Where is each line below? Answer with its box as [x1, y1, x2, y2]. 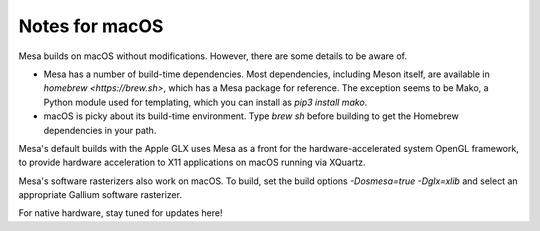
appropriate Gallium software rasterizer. [18, 189, 182, 201]
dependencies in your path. [43, 124, 157, 136]
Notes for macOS [18, 15, 164, 37]
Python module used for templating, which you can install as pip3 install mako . [43, 96, 368, 108]
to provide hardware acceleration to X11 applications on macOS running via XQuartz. [18, 156, 366, 169]
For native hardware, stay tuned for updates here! [18, 207, 223, 219]
